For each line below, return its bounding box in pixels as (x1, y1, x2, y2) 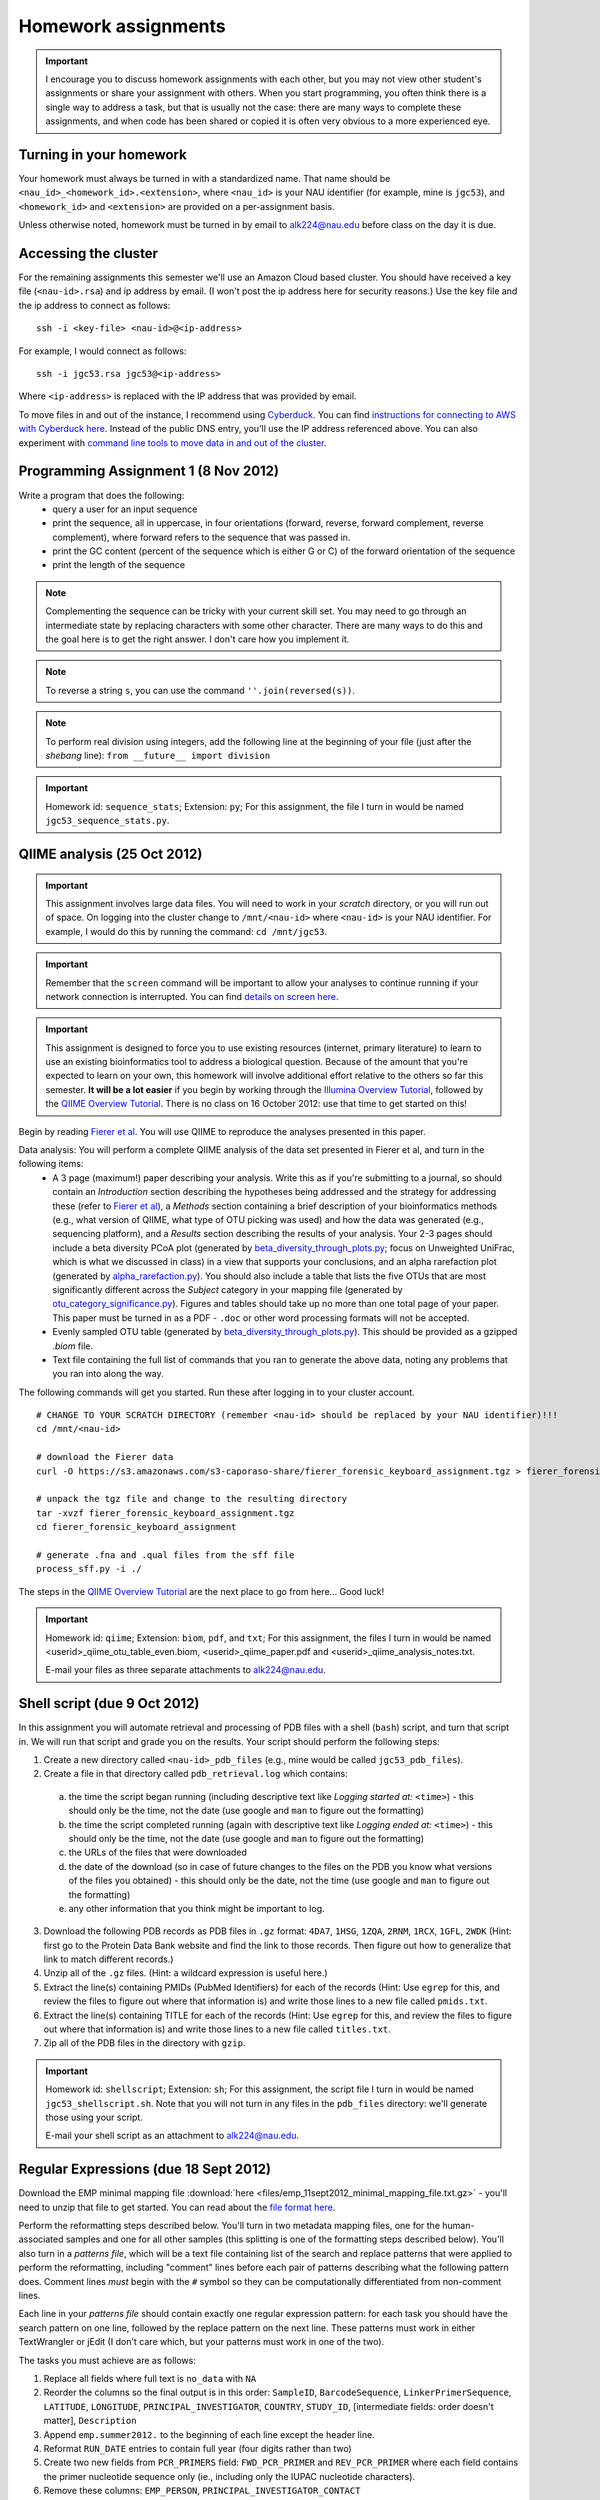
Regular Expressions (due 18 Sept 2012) (18, 2161, 272, 2178)
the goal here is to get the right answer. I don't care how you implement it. (45, 633, 350, 645)
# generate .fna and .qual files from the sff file (36, 1549, 295, 1560)
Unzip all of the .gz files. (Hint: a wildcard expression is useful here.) (43, 1967, 329, 1979)
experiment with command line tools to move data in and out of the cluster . (18, 436, 327, 449)
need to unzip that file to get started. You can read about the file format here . (18, 2201, 336, 2213)
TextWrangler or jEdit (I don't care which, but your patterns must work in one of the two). (18, 2336, 385, 2348)
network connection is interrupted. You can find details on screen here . (45, 990, 339, 1002)
